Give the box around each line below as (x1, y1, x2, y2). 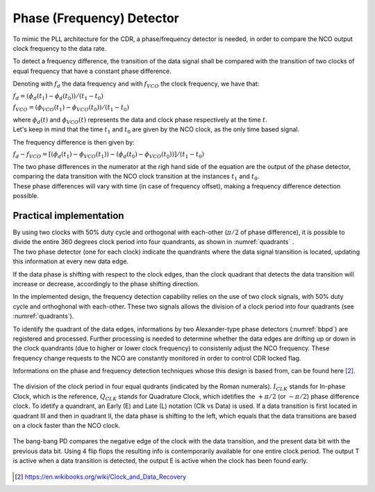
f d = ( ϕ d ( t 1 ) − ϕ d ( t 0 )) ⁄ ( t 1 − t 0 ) (12, 92, 103, 101)
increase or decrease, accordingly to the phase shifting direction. (12, 279, 200, 288)
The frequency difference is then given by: (12, 138, 135, 146)
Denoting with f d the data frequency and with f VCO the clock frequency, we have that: (12, 80, 260, 90)
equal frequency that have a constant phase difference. (12, 67, 172, 75)
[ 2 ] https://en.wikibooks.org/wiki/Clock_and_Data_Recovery (15, 473, 187, 481)
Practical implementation (12, 209, 124, 222)
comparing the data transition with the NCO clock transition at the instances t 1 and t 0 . (12, 172, 260, 182)
